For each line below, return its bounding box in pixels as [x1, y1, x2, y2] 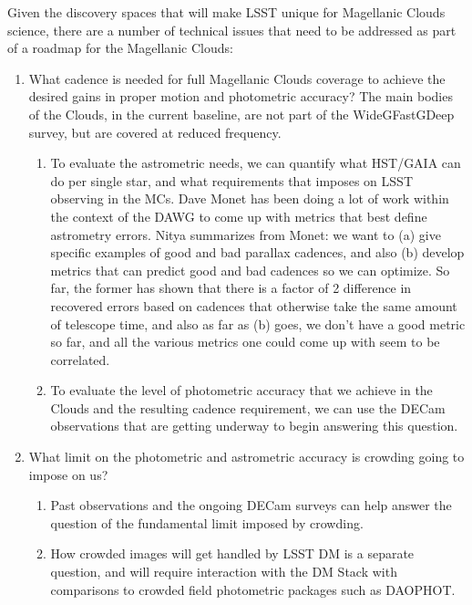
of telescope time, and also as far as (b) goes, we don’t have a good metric [50, 314, 466, 333]
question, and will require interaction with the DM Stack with [50, 562, 397, 581]
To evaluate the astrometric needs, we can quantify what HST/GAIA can [50, 153, 461, 172]
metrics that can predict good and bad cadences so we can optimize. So [50, 260, 450, 279]
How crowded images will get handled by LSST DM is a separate [50, 544, 415, 563]
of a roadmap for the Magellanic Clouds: [7, 38, 233, 57]
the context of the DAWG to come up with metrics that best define [50, 206, 427, 225]
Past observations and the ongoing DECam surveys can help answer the [50, 495, 452, 515]
